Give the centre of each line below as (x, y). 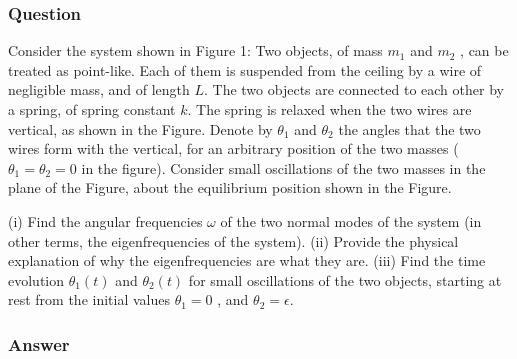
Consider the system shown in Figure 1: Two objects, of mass (195, 50)
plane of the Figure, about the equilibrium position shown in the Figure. (230, 187)
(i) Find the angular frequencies (105, 220)
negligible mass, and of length (99, 89)
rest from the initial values (89, 299)
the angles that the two (409, 128)
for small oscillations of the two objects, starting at (345, 279)
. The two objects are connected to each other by (353, 89)
